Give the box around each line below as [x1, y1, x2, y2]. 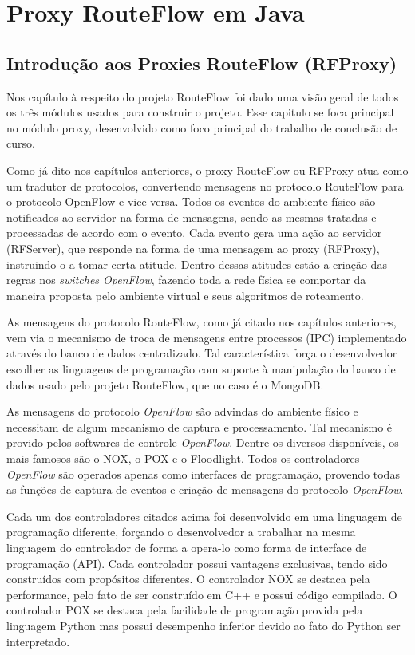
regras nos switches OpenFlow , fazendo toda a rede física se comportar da [6, 271, 366, 288]
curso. [6, 135, 35, 152]
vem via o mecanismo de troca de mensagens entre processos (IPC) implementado [6, 329, 407, 345]
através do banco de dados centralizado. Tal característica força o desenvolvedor [6, 345, 397, 361]
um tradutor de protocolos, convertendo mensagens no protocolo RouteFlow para [6, 177, 404, 194]
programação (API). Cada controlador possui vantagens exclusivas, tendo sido [6, 554, 388, 571]
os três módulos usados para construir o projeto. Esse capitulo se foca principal [6, 104, 394, 120]
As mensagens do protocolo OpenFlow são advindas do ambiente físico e [6, 403, 358, 420]
